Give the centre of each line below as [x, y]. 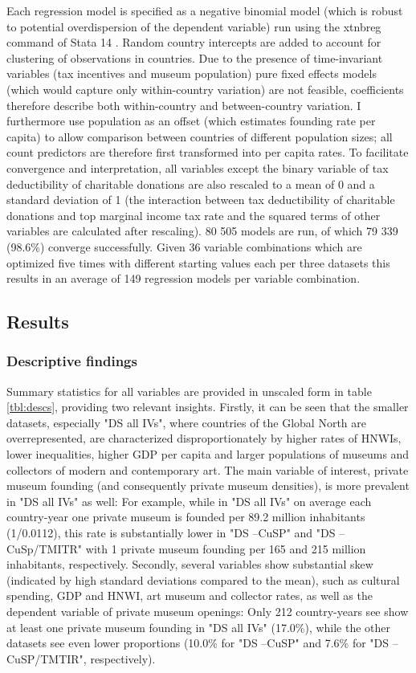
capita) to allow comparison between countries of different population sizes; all [200, 136]
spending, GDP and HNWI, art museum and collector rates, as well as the [190, 596]
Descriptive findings [72, 361]
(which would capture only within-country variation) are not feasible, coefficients [205, 89]
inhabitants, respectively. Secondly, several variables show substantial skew [190, 564]
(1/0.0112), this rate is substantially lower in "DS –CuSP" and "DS [171, 533]
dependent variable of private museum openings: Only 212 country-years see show [208, 611]
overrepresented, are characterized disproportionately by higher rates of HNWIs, [204, 438]
